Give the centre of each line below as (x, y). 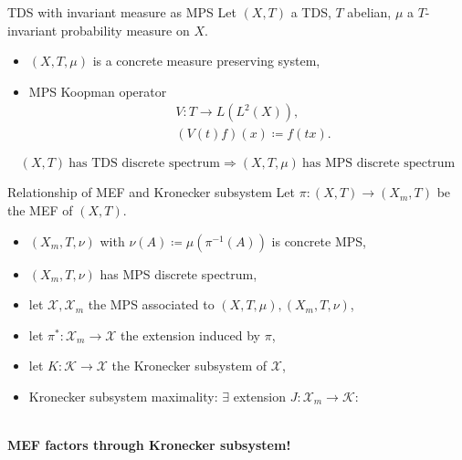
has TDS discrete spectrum (144, 164)
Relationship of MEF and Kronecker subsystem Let (152, 192)
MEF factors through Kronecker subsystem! (149, 445)
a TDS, (311, 12)
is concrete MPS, (319, 240)
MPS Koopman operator (98, 91)
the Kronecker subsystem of (189, 366)
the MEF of (40, 210)
